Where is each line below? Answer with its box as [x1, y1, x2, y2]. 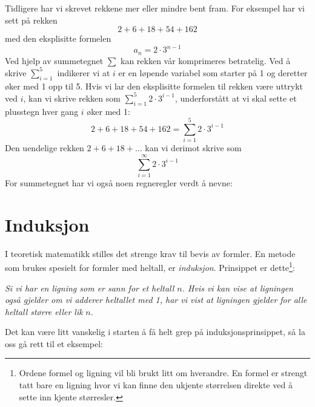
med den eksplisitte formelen [5, 32, 111, 45]
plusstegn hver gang [5, 105, 79, 117]
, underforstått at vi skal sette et [175, 91, 297, 104]
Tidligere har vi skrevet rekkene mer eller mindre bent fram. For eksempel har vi [5, 2, 305, 14]
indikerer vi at [57, 66, 110, 79]
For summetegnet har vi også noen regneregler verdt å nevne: [5, 176, 233, 189]
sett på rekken [5, 13, 58, 26]
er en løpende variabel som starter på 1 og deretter [118, 66, 308, 79]
